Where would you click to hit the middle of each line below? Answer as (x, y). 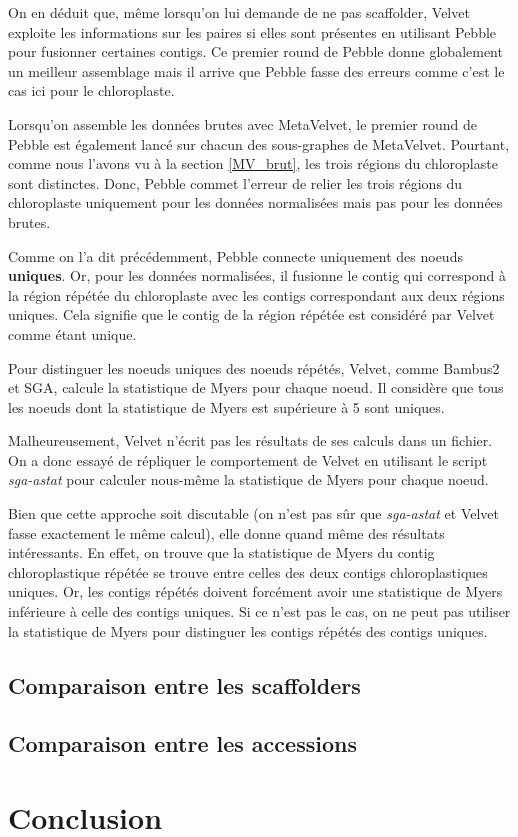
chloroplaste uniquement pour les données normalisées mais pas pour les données (255, 202)
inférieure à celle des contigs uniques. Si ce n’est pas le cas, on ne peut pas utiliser (259, 611)
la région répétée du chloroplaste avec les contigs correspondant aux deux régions (256, 294)
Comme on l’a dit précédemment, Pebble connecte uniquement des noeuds (235, 255)
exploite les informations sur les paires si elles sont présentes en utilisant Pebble (252, 31)
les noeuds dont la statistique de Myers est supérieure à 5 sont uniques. (226, 406)
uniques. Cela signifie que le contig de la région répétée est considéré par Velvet (251, 314)
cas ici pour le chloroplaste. (91, 90)
